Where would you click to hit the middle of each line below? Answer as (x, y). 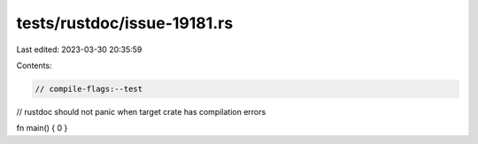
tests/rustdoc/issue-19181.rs (125, 23)
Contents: (34, 65)
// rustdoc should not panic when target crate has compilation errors (141, 111)
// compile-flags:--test (89, 89)
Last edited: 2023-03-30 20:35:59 (79, 49)
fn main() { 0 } (42, 128)
